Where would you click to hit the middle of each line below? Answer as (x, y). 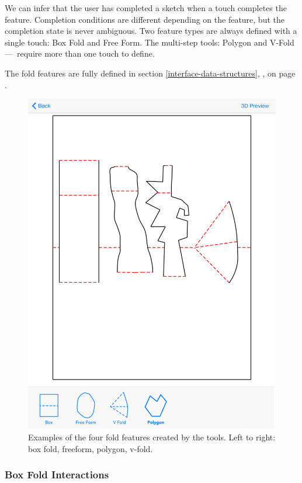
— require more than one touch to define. (80, 53)
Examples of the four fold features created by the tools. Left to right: (152, 437)
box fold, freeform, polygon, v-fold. (91, 448)
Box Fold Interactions (57, 475)
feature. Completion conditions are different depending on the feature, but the (145, 19)
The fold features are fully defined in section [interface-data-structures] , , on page (150, 73)
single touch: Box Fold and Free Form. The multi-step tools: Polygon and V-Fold (150, 42)
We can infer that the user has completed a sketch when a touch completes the (146, 8)
